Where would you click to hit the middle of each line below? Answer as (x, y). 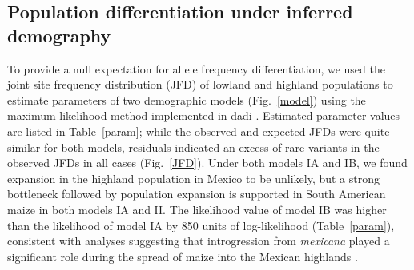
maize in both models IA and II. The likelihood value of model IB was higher (197, 209)
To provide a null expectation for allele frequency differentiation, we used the (196, 68)
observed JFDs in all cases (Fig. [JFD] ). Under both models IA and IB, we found (207, 163)
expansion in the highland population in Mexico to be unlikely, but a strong (194, 178)
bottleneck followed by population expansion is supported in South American (197, 194)
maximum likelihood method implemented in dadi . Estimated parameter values (204, 115)
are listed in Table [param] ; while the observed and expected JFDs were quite (199, 131)
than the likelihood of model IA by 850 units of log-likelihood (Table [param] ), (201, 225)
